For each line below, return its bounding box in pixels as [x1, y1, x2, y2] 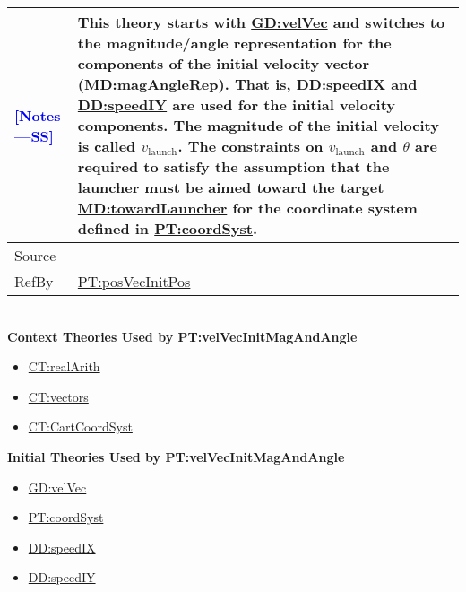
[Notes [14, 104, 61, 126]
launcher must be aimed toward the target [77, 177, 384, 197]
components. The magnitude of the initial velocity [77, 115, 439, 135]
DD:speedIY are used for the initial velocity [77, 94, 396, 115]
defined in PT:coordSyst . [77, 218, 258, 239]
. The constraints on [177, 135, 324, 156]
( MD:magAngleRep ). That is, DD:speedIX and [77, 74, 418, 94]
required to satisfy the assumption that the [77, 156, 390, 177]
